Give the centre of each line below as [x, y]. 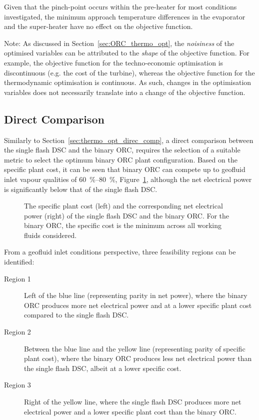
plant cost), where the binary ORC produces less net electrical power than [138, 358]
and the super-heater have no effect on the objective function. [98, 26]
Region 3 [17, 385]
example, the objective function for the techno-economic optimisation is [114, 62]
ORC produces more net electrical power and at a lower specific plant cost [138, 305]
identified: [19, 262]
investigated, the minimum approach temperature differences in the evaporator [125, 16]
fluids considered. [50, 235]
